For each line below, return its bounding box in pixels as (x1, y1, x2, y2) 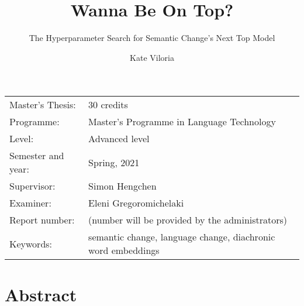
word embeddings (88, 243, 160, 257)
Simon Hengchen (88, 179, 157, 193)
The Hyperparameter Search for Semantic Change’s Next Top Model (29, 32, 275, 44)
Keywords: (9, 236, 53, 250)
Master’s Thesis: (9, 98, 76, 112)
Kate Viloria (130, 51, 174, 63)
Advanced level (88, 132, 150, 146)
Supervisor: (9, 179, 56, 193)
